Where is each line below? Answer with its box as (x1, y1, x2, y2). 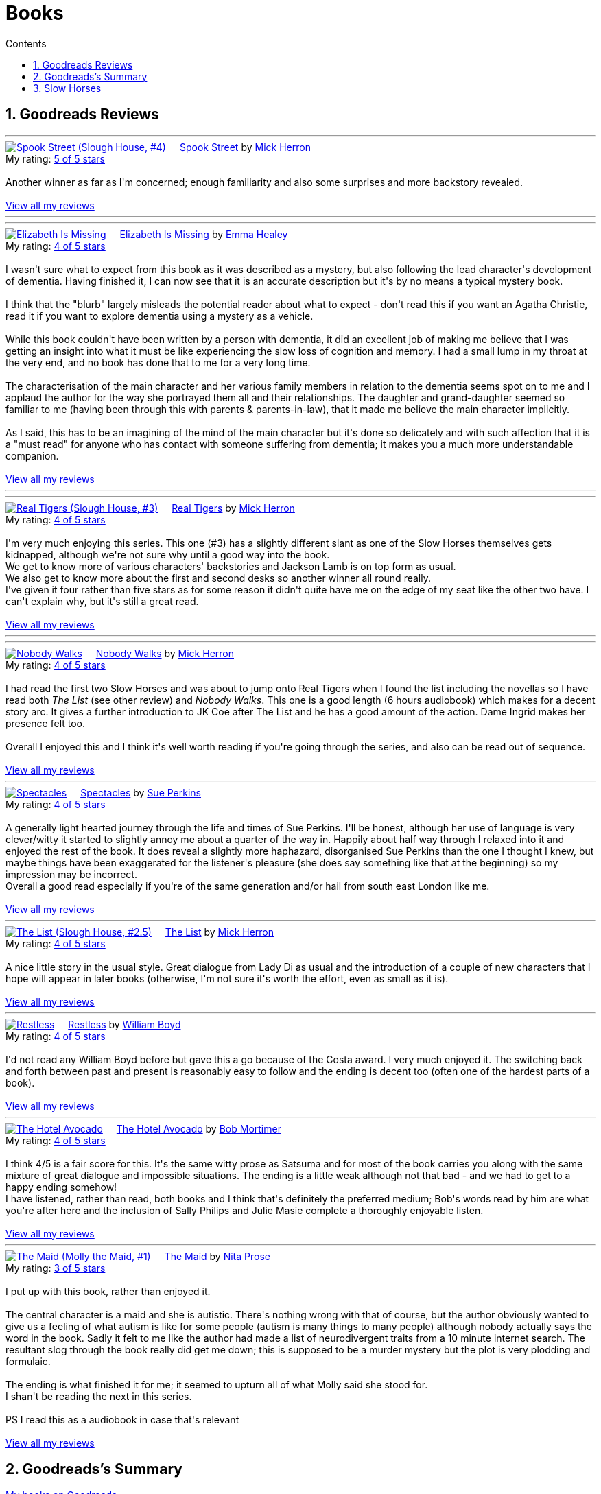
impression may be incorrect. (5, 868, 137, 880)
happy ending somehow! (5, 1181, 117, 1193)
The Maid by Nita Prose (164, 1250, 270, 1262)
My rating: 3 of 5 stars (5, 1261, 106, 1274)
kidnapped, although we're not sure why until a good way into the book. (5, 548, 330, 560)
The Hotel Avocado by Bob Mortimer (116, 1122, 281, 1135)
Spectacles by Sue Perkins (80, 786, 202, 798)
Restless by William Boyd (68, 1018, 181, 1030)
